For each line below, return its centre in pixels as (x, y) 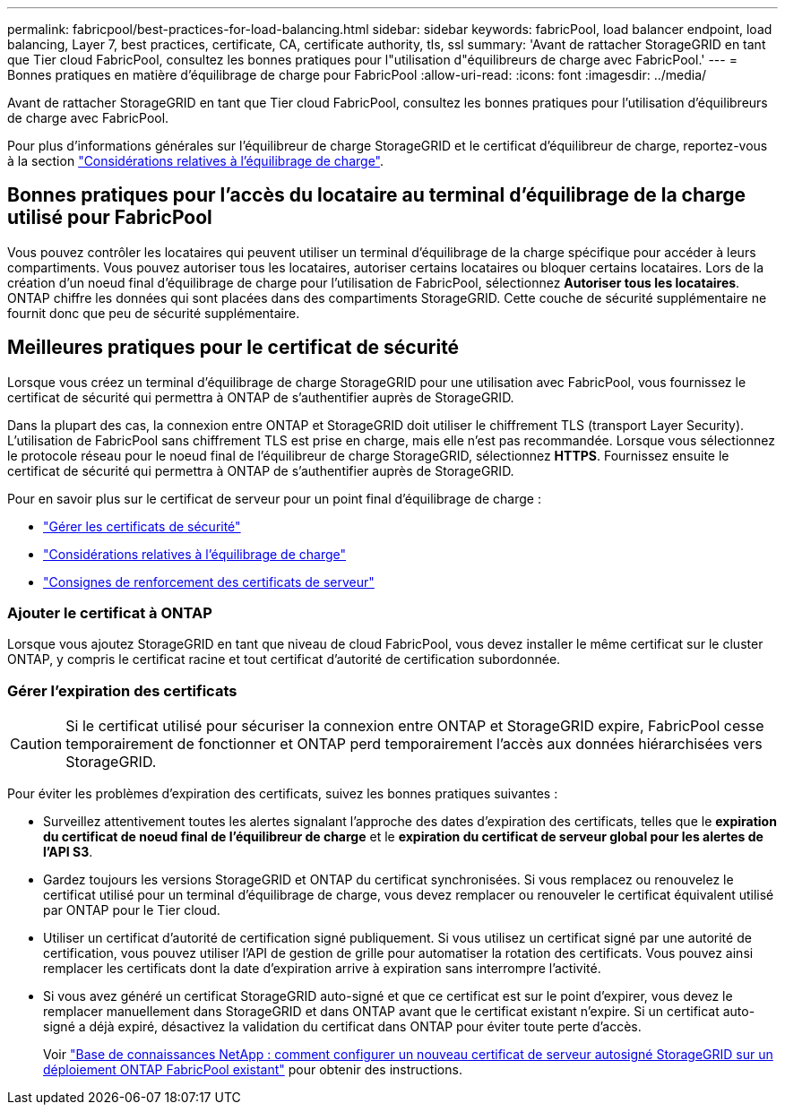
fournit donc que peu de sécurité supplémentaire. (154, 313)
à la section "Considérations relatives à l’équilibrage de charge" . (196, 161)
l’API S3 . (68, 852)
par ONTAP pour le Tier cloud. (132, 910)
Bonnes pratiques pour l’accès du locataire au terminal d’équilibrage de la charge (377, 195)
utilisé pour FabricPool (110, 218)
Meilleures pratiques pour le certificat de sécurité (233, 348)
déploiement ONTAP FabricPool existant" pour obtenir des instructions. (253, 1070)
